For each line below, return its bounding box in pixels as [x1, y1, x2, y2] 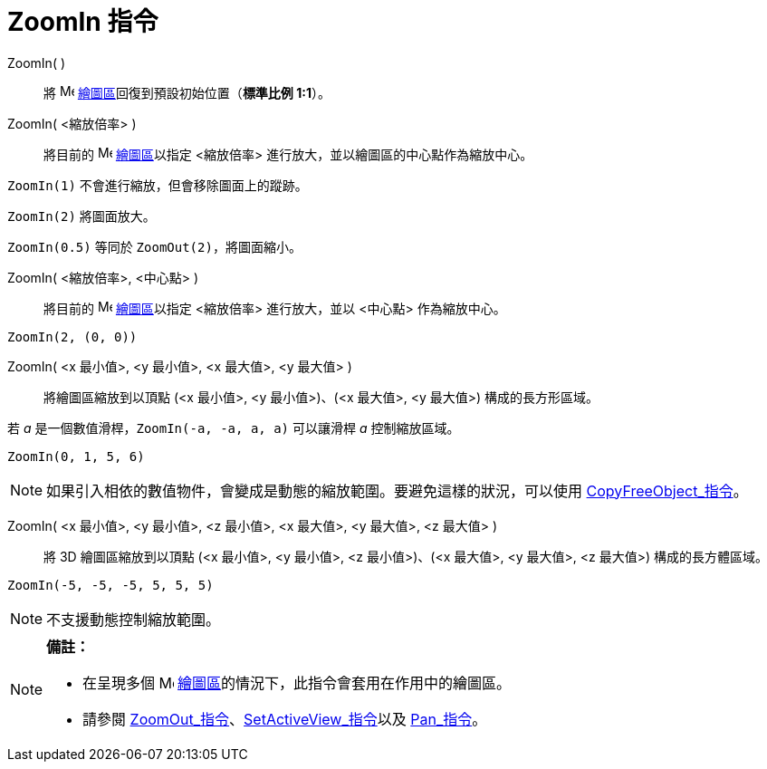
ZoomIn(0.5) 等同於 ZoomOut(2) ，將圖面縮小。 [7, 238, 302, 255]
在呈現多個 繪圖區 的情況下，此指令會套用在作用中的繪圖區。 [82, 673, 512, 692]
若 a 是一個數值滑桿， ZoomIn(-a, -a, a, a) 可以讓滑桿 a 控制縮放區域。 [7, 419, 460, 436]
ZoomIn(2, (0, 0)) [7, 329, 138, 344]
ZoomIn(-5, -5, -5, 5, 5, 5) [7, 577, 214, 592]
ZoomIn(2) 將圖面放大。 [7, 207, 156, 224]
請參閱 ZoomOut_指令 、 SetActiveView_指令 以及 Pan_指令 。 [82, 709, 487, 728]
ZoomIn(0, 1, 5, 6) [7, 448, 145, 464]
